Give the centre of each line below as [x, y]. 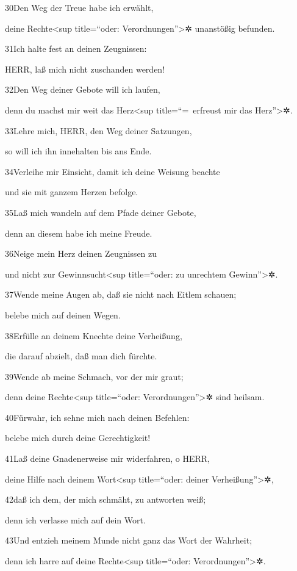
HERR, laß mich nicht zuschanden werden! [85, 69]
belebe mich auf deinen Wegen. [63, 314]
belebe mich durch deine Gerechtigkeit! [78, 438]
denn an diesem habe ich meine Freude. [79, 233]
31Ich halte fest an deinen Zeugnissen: [76, 48]
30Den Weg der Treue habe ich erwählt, [79, 7]
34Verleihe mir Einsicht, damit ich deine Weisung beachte [113, 171]
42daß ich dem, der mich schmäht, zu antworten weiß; [106, 499]
